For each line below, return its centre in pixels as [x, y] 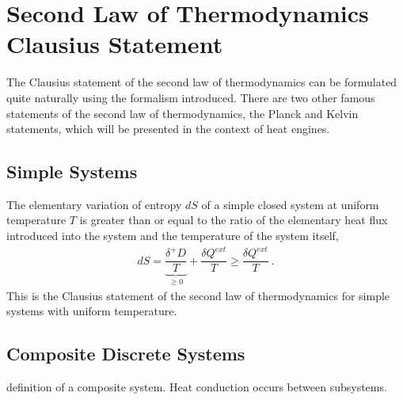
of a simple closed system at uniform [290, 204]
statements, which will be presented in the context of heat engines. [168, 129]
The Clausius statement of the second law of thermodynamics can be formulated [202, 82]
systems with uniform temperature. [92, 311]
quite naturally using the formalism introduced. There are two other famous [191, 97]
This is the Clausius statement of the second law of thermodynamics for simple [198, 295]
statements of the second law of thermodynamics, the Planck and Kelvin [182, 113]
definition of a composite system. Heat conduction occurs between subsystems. [197, 387]
